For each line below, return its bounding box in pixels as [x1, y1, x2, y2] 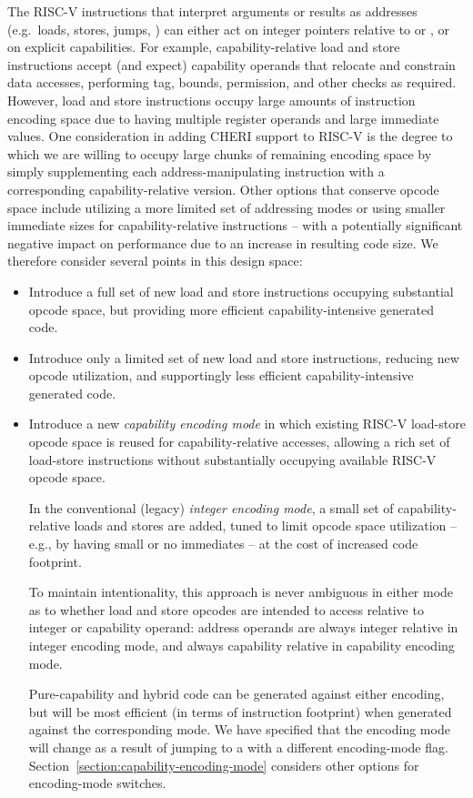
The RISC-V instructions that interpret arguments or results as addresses [7, 2, 418, 20]
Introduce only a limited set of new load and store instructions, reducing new [28, 348, 459, 367]
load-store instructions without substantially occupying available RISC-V [28, 450, 437, 469]
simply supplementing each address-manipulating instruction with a [7, 162, 385, 181]
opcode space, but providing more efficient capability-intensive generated [28, 299, 434, 318]
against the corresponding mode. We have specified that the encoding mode [28, 720, 450, 739]
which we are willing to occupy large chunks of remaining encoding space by [7, 144, 432, 163]
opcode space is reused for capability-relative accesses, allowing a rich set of [28, 432, 450, 451]
